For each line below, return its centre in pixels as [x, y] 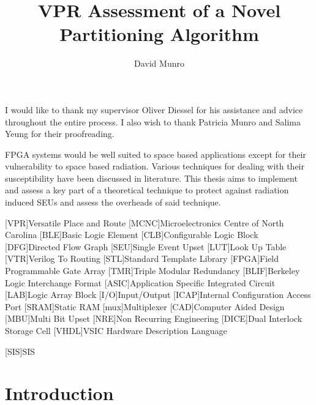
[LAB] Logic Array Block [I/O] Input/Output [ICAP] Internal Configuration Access [158, 295]
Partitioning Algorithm [159, 34]
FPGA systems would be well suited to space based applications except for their [156, 154]
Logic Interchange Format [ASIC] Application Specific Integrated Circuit [140, 282]
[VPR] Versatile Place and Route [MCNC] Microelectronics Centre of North [145, 222]
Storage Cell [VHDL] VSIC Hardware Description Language [116, 330]
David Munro [159, 63]
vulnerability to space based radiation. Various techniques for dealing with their [155, 166]
